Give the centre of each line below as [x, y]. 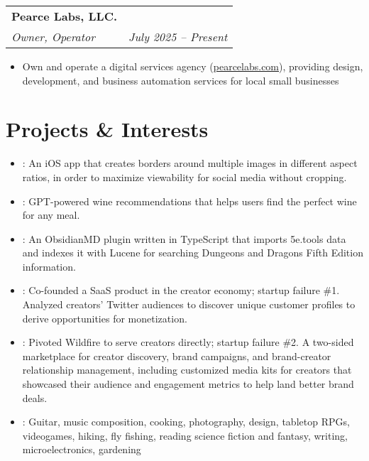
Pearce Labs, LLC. [65, 16]
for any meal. [51, 215]
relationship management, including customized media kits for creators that [187, 370]
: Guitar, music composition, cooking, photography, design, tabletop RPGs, [186, 422]
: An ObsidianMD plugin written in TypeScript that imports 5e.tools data [184, 238]
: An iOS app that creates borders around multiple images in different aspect [190, 163]
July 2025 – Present [178, 37]
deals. [35, 397]
